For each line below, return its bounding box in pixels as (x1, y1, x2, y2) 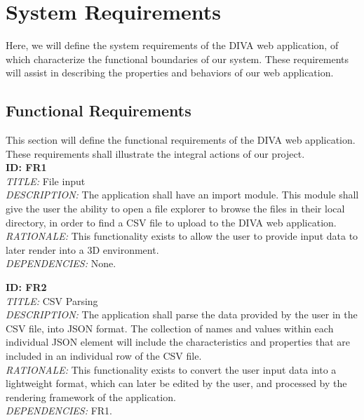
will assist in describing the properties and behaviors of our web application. (6, 65, 334, 80)
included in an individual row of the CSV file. (6, 348, 202, 363)
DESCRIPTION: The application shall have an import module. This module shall (6, 187, 359, 202)
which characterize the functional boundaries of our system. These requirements (6, 51, 349, 66)
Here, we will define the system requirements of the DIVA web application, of (6, 38, 339, 53)
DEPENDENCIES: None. (6, 256, 116, 271)
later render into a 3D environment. (6, 242, 159, 257)
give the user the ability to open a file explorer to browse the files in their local (6, 201, 345, 216)
